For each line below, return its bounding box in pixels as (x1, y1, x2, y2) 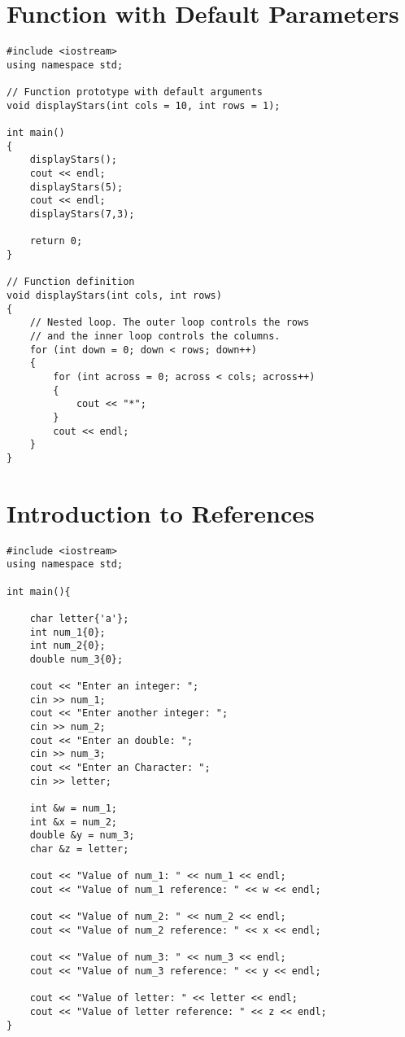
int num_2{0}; (29, 640, 106, 652)
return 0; (29, 235, 83, 247)
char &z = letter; (29, 843, 129, 855)
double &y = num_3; (29, 829, 135, 842)
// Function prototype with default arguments (7, 86, 263, 98)
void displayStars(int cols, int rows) (7, 289, 222, 301)
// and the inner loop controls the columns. (29, 330, 281, 342)
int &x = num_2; (29, 816, 118, 828)
